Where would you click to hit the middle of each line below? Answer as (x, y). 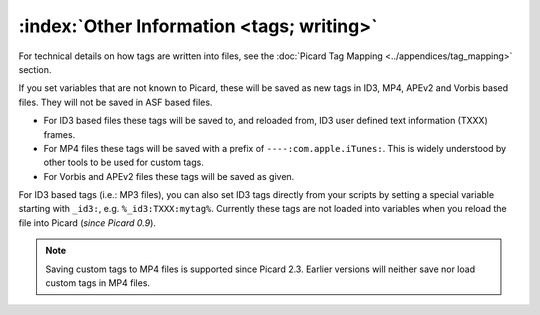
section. (35, 69)
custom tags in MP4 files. (97, 283)
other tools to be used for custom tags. (123, 162)
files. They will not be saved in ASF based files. (115, 102)
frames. (59, 134)
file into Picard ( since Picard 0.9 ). (87, 222)
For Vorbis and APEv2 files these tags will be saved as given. (169, 176)
